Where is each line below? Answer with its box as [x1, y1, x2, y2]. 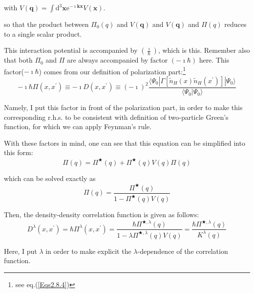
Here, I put [4, 246, 37, 256]
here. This [199, 55, 230, 65]
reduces [224, 19, 247, 29]
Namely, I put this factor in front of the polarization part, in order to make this [4, 102, 243, 113]
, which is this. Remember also [158, 45, 250, 55]
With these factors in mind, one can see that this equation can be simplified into [4, 137, 245, 148]
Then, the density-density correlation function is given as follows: [4, 209, 199, 220]
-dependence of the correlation [137, 246, 228, 256]
